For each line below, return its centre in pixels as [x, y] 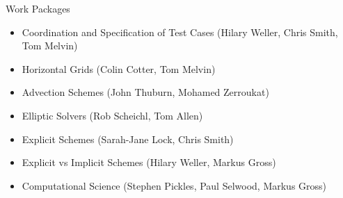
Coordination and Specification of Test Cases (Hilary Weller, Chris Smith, [180, 32]
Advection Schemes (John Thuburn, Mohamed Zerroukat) [145, 92]
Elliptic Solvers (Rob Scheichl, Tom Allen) [112, 115]
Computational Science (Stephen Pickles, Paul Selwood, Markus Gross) [174, 185]
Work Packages [38, 8]
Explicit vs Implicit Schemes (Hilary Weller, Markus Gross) [149, 162]
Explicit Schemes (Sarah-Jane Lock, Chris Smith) [128, 139]
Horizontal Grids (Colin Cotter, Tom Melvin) [119, 68]
